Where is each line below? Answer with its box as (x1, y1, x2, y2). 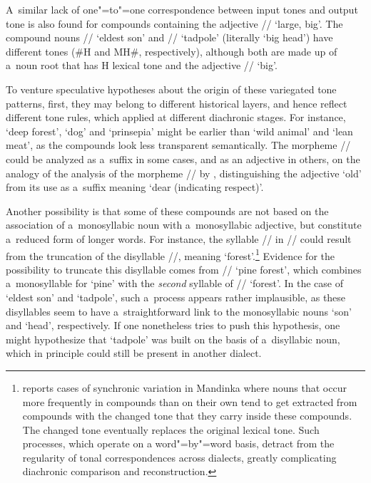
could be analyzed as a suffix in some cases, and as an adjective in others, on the (6, 151, 360, 166)
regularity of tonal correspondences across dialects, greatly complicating (22, 450, 337, 464)
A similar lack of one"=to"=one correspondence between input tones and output (6, 2, 358, 16)
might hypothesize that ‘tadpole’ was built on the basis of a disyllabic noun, (6, 331, 340, 346)
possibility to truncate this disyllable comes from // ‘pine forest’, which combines (6, 261, 362, 276)
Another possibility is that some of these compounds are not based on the (6, 203, 329, 218)
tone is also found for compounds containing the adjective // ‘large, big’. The (6, 16, 343, 31)
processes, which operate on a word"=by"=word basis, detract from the (22, 436, 335, 451)
